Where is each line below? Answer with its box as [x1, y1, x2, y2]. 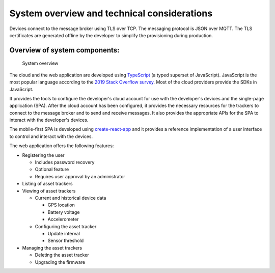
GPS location [47, 202, 75, 208]
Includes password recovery [35, 159, 95, 166]
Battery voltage [47, 209, 80, 215]
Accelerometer [47, 216, 79, 223]
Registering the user [22, 152, 65, 158]
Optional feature [35, 166, 69, 173]
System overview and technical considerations [9, 8, 213, 19]
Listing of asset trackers [22, 181, 73, 187]
